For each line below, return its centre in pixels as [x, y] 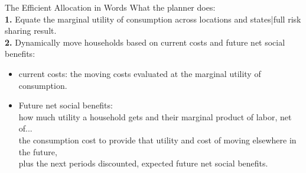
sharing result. [31, 31]
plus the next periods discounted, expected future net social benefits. [143, 163]
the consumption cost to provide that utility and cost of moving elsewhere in [157, 140]
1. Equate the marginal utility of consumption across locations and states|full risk [153, 19]
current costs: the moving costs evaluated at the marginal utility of [140, 73]
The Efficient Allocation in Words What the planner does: [110, 7]
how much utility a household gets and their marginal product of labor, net [155, 116]
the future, [38, 151]
